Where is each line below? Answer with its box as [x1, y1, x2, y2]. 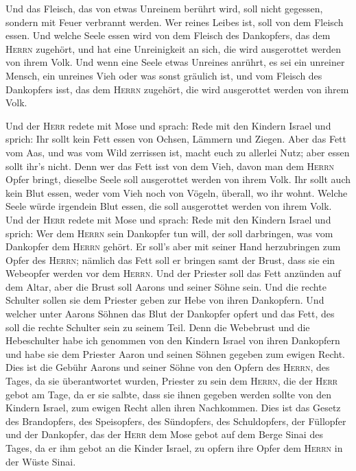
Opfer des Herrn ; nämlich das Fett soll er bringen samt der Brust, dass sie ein [5, 252, 335, 267]
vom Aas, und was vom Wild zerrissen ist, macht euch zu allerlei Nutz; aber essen [5, 145, 350, 159]
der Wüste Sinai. [5, 454, 76, 468]
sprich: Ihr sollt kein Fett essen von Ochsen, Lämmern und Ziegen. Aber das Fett [5, 132, 347, 146]
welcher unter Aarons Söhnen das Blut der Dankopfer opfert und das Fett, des [5, 306, 335, 321]
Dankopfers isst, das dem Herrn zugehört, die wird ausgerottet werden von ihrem [5, 82, 349, 96]
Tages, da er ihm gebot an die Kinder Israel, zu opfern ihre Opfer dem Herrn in [5, 441, 343, 455]
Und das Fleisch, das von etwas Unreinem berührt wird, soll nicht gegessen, [5, 1, 323, 15]
